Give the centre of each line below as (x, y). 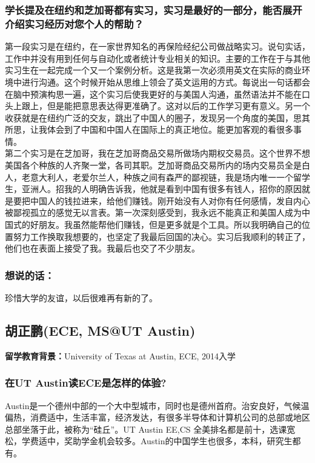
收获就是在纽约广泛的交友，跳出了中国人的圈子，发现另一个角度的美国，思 (153, 117)
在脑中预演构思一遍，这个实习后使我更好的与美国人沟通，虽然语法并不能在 (153, 94)
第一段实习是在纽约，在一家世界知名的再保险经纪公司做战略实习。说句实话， (157, 46)
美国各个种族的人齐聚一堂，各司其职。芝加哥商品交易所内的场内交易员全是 (153, 165)
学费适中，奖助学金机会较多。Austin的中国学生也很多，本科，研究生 (157, 441)
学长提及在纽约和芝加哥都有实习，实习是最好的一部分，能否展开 (154, 9)
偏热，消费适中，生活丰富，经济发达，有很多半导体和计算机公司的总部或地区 (157, 417)
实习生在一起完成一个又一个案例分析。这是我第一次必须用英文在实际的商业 (153, 70)
